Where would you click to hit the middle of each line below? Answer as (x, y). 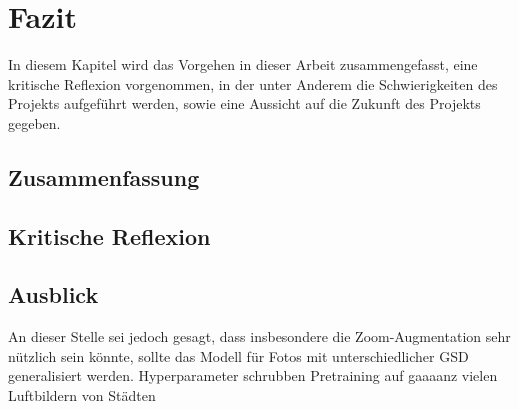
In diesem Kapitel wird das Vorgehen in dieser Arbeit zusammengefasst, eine (243, 64)
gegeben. (34, 122)
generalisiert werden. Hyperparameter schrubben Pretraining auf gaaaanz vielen (253, 375)
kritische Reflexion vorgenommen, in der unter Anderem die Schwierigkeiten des (253, 83)
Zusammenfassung (104, 176)
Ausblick (53, 294)
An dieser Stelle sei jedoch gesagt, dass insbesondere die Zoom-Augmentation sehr (259, 336)
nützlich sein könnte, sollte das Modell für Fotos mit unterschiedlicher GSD (238, 355)
